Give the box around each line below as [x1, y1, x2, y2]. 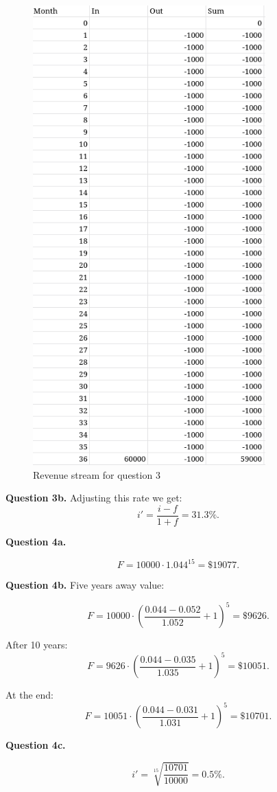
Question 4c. [5, 738, 66, 752]
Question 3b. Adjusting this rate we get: [5, 490, 182, 505]
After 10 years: [5, 637, 68, 652]
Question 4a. [5, 534, 67, 548]
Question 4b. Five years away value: [5, 578, 165, 592]
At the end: [5, 688, 53, 702]
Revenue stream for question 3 [33, 467, 160, 482]
